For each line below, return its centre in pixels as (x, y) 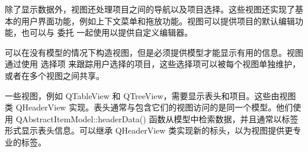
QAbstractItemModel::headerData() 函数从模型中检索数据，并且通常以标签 (157, 118)
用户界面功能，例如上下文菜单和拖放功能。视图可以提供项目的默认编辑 (158, 20)
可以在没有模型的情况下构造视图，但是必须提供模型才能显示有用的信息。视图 (154, 52)
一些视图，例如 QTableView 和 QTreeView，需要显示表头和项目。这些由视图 (150, 95)
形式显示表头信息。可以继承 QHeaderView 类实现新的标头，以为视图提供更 (149, 130)
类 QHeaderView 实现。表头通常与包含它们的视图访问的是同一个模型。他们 (149, 107)
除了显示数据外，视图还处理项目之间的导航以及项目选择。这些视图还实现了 (150, 9)
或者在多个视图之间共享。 (54, 75)
